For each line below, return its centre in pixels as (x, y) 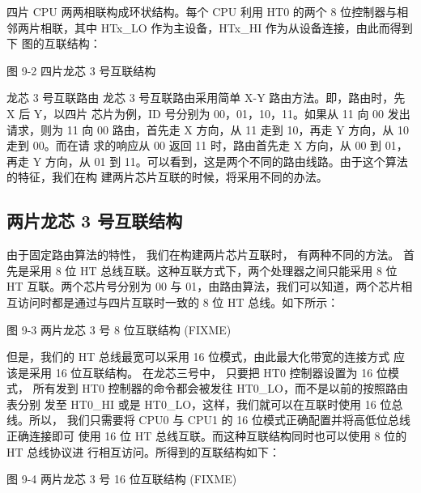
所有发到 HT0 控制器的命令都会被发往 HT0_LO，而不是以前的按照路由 (221, 388)
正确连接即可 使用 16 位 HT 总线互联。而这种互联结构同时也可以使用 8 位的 (207, 436)
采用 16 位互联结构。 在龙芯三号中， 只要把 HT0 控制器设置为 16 (201, 372)
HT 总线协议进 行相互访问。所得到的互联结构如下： (143, 451)
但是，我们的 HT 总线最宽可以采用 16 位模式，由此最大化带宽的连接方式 (198, 357)
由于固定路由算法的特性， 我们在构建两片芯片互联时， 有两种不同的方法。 (203, 255)
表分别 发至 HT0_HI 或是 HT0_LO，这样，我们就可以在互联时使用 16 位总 (205, 404)
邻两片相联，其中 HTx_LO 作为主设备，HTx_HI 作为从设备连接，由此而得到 (210, 27)
